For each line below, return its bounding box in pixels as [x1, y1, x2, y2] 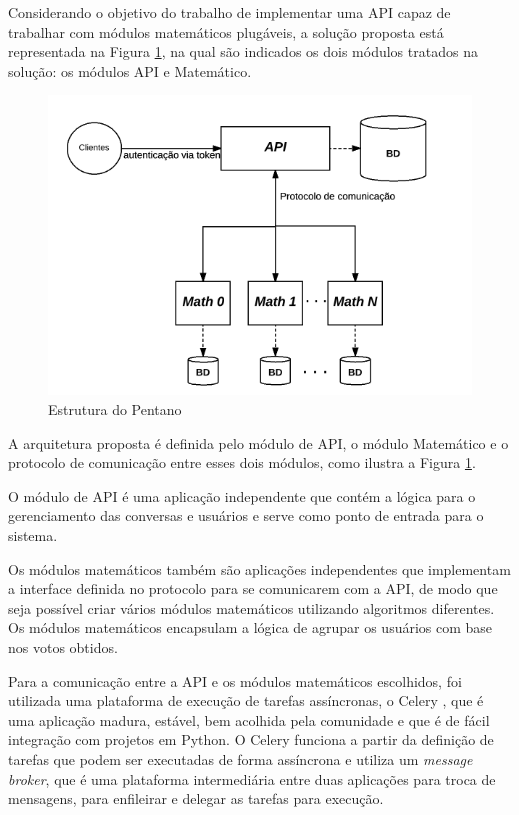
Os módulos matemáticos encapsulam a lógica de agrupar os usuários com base [8, 617, 493, 638]
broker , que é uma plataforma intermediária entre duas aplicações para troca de [8, 768, 496, 789]
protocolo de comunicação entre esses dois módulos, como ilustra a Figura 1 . [8, 452, 476, 473]
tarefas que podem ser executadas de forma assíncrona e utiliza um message [8, 748, 473, 769]
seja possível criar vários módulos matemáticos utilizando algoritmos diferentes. [8, 597, 495, 618]
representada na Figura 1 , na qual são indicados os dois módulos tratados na [8, 41, 478, 62]
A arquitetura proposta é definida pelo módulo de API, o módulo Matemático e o [8, 432, 509, 453]
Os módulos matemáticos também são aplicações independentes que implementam [8, 558, 511, 579]
